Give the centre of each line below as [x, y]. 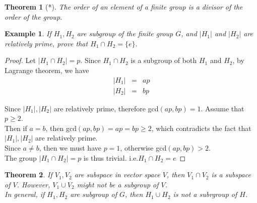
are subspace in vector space [117, 175]
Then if [16, 128]
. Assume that [222, 108]
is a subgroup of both [164, 60]
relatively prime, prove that [46, 43]
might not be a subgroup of [118, 184]
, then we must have [70, 148]
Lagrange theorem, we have [47, 70]
